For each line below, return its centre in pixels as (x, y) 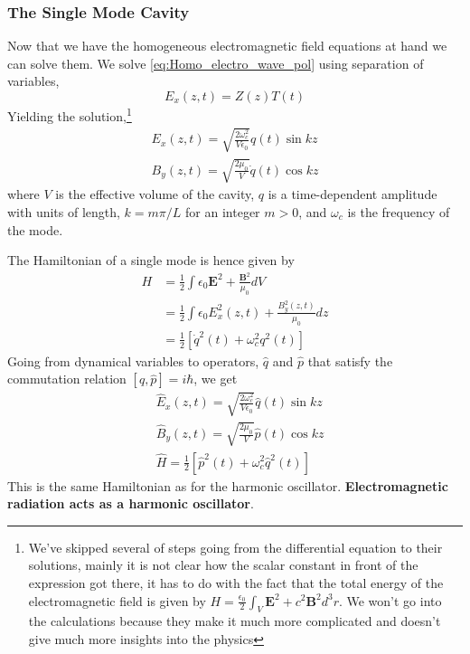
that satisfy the (350, 360)
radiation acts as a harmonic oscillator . (131, 503)
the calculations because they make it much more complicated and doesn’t (235, 621)
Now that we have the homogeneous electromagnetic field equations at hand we (227, 46)
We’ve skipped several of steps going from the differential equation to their (235, 547)
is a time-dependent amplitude (352, 194)
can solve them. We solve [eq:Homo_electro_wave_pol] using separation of (216, 63)
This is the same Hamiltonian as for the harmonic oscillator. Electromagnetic (228, 485)
